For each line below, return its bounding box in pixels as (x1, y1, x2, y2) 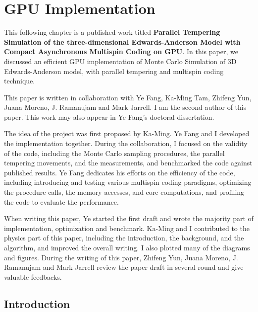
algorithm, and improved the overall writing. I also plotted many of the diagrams (4, 242, 250, 252)
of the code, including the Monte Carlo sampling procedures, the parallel (4, 148, 225, 158)
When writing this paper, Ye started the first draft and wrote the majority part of (4, 213, 254, 224)
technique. (4, 76, 35, 86)
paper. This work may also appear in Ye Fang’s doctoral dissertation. (4, 111, 214, 122)
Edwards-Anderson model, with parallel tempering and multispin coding (4, 66, 224, 76)
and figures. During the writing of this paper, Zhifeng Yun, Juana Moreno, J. (4, 252, 238, 262)
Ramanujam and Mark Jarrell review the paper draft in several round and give (4, 262, 244, 272)
